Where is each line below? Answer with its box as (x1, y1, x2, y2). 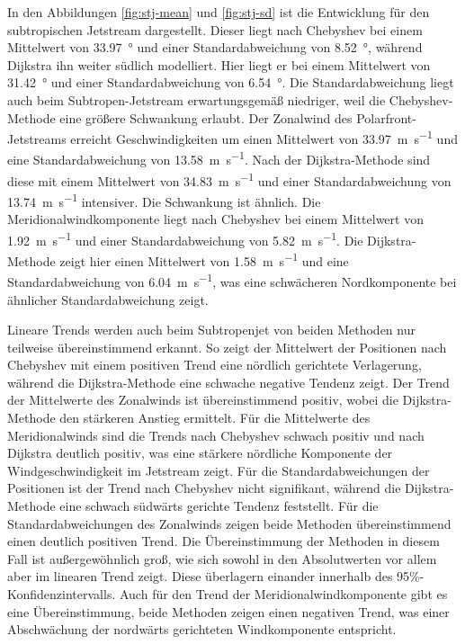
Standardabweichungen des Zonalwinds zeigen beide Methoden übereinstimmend (7, 514, 452, 532)
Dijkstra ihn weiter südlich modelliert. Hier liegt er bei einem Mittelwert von (7, 55, 431, 74)
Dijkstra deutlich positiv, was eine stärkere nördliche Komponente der (7, 443, 393, 462)
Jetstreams (7, 129, 67, 148)
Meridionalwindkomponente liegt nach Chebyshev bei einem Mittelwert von (7, 210, 424, 228)
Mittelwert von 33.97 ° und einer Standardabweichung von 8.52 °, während (7, 38, 423, 57)
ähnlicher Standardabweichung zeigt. (7, 290, 209, 309)
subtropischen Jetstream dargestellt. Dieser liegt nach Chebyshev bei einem (7, 20, 423, 39)
